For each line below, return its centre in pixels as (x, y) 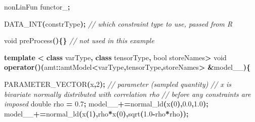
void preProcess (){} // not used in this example (79, 40)
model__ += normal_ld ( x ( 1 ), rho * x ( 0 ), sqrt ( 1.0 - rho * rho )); (96, 113)
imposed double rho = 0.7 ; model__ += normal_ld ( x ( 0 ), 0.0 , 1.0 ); (106, 104)
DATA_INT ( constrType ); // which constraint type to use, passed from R (118, 23)
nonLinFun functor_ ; (37, 7)
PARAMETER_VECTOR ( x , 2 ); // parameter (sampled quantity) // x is (118, 84)
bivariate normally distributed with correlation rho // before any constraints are (127, 94)
